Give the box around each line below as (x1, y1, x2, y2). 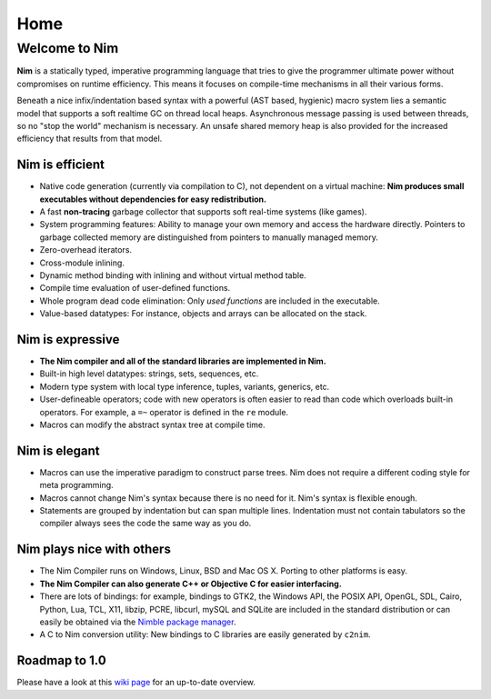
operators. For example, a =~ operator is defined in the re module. (39, 406, 289, 417)
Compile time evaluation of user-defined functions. (39, 283, 231, 294)
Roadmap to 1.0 (16, 653, 106, 668)
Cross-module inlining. (39, 257, 125, 268)
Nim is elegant (16, 443, 100, 458)
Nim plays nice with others (16, 542, 172, 557)
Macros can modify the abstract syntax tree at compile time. (39, 419, 266, 431)
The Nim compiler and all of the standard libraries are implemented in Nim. (39, 355, 326, 367)
